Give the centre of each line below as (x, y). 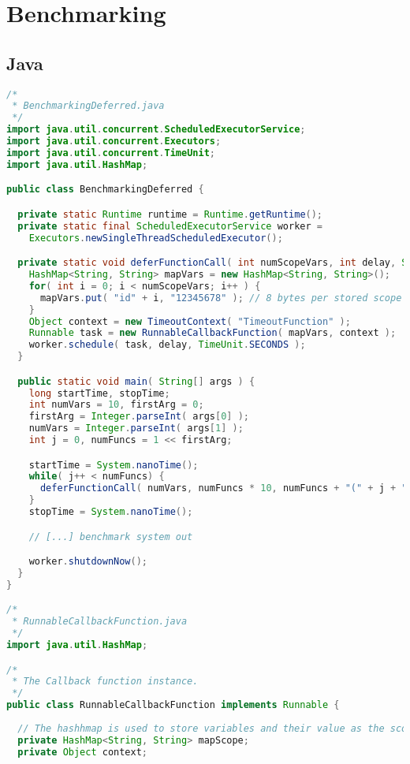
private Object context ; (83, 752)
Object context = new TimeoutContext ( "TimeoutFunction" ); (190, 321)
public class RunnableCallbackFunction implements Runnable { (173, 705)
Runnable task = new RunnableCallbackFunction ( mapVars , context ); (212, 333)
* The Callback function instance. (105, 682)
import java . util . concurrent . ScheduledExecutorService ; (156, 130)
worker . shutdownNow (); (88, 562)
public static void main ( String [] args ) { (136, 381)
